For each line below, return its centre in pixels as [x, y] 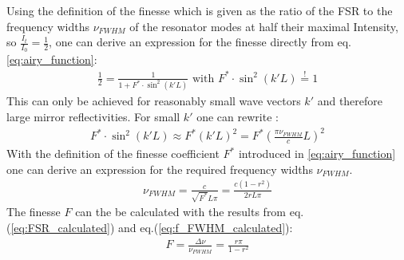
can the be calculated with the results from [181, 212]
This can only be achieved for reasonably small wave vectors [154, 101]
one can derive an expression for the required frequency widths [160, 169]
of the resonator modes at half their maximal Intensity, [264, 26]
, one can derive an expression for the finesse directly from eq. [200, 42]
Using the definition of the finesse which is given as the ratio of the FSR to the [200, 10]
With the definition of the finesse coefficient [113, 154]
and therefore [350, 101]
